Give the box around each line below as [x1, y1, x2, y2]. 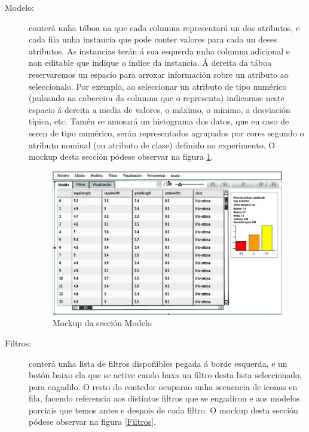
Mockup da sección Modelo [53, 317, 152, 329]
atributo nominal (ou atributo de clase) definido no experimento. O [29, 138, 276, 151]
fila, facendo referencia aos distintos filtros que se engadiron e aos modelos [29, 392, 300, 404]
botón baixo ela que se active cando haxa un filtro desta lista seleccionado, [29, 369, 302, 381]
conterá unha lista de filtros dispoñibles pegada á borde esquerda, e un [29, 357, 287, 369]
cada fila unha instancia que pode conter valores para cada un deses [29, 33, 277, 45]
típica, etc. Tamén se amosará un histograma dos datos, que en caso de [29, 115, 289, 127]
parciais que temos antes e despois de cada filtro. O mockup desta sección [29, 403, 298, 416]
